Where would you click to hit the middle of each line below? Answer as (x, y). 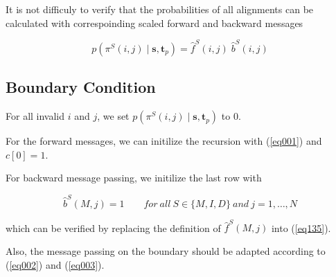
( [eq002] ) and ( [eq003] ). (55, 264)
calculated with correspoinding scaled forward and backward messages (154, 23)
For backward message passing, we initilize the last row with (134, 178)
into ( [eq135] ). (301, 227)
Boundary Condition (81, 87)
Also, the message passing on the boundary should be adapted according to (166, 250)
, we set (113, 116)
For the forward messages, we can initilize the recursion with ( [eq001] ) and (164, 141)
